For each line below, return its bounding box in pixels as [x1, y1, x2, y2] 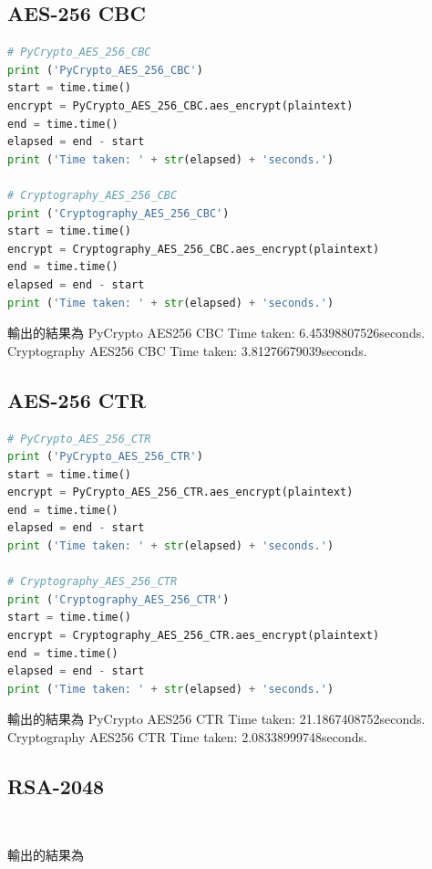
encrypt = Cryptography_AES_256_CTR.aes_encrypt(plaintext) [7, 629, 380, 643]
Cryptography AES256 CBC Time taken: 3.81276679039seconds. [7, 340, 367, 360]
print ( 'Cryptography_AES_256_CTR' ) [7, 592, 230, 606]
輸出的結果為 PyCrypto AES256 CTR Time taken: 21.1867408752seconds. [7, 709, 426, 728]
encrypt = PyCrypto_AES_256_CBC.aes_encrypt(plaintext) [7, 99, 354, 112]
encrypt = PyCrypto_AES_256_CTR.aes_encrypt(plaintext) [7, 486, 354, 499]
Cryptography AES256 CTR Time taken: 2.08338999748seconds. [7, 728, 367, 746]
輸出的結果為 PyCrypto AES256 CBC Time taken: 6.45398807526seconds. [7, 323, 426, 342]
